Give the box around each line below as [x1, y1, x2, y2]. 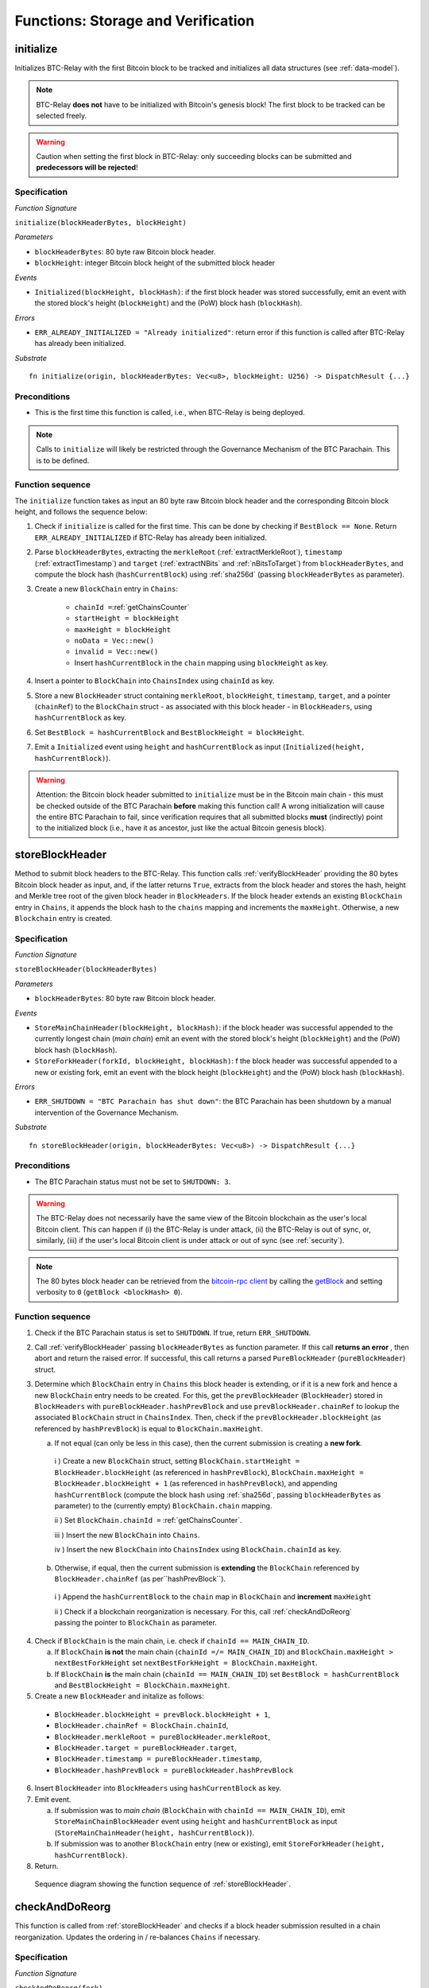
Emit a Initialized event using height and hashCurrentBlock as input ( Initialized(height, [34, 742, 365, 751]
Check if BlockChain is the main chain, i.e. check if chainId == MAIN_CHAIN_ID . [34, 1636, 310, 1645]
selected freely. [36, 111, 87, 121]
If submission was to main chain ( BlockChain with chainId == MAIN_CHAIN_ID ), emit [54, 1806, 346, 1815]
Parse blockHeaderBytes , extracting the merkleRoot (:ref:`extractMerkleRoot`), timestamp [34, 547, 343, 557]
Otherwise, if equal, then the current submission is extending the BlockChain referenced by [54, 1563, 360, 1572]
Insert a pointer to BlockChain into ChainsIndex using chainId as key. [34, 676, 275, 685]
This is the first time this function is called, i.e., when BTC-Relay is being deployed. [34, 408, 305, 417]
